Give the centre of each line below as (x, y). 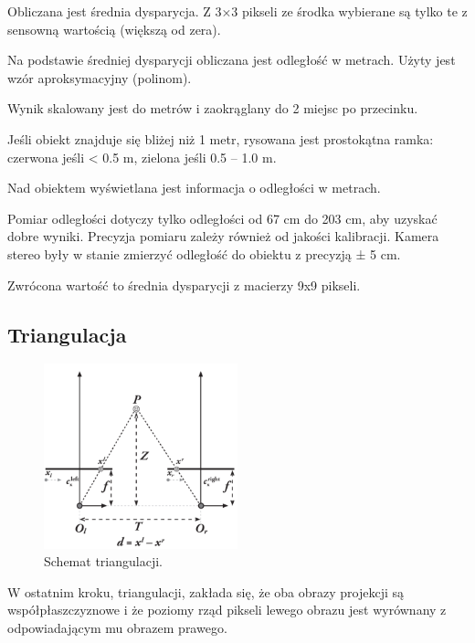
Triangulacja (67, 334)
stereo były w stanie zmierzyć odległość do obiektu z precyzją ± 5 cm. (204, 253)
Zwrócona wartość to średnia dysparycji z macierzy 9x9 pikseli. (184, 285)
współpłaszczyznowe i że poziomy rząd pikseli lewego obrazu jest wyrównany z (227, 610)
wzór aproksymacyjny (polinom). (100, 77)
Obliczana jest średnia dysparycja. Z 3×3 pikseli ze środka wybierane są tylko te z (237, 11)
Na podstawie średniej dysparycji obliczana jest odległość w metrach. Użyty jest (232, 60)
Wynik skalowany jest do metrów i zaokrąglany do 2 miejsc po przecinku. (213, 108)
